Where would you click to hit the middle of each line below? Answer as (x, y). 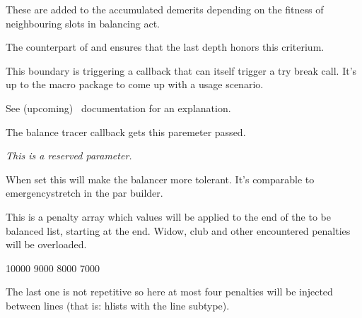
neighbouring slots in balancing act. (83, 23)
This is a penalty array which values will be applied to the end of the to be (168, 216)
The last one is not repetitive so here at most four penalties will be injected (169, 292)
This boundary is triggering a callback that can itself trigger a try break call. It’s (181, 70)
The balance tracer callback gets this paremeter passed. (126, 132)
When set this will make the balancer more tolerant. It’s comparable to (160, 179)
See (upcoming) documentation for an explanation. (118, 108)
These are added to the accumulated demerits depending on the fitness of (165, 9)
